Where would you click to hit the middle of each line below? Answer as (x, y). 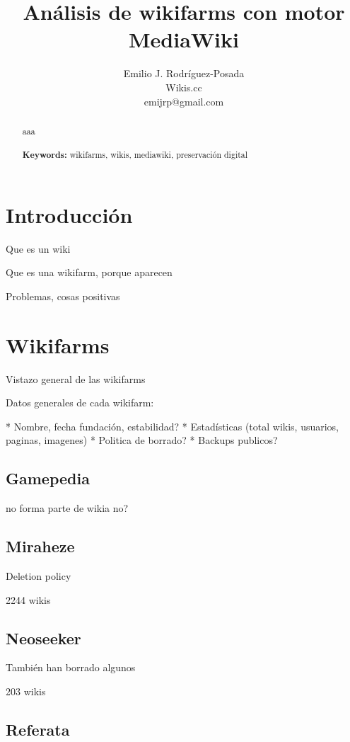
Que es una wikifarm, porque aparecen (89, 272)
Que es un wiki (38, 248)
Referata (38, 730)
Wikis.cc (184, 87)
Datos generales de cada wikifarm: (80, 403)
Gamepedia (48, 478)
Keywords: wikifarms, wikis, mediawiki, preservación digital (135, 155)
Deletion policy (39, 576)
